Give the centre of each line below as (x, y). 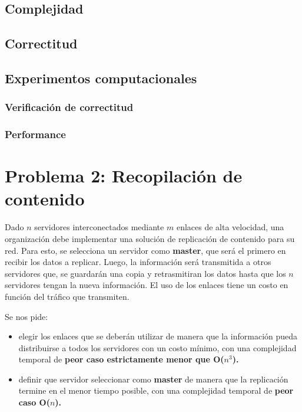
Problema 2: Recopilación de (124, 176)
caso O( (34, 402)
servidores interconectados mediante (99, 227)
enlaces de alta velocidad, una (230, 227)
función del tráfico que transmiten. (67, 296)
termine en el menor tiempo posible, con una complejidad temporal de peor (156, 390)
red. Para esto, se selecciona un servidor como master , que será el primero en (145, 250)
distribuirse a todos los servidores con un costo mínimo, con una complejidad (157, 347)
